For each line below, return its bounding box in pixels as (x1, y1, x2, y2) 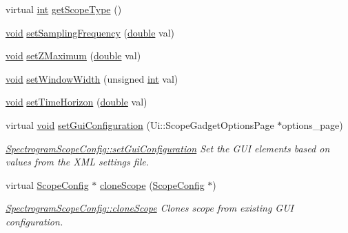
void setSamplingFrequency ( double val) (6, 25, 174, 39)
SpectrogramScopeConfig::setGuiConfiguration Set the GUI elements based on (6, 141, 330, 155)
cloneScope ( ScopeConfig (99, 177, 205, 192)
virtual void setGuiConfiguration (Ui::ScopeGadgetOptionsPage (6, 117, 274, 132)
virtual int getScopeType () (6, 2, 122, 16)
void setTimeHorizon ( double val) (6, 94, 147, 109)
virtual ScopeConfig (6, 177, 89, 192)
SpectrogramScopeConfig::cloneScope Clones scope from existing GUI (6, 201, 294, 215)
